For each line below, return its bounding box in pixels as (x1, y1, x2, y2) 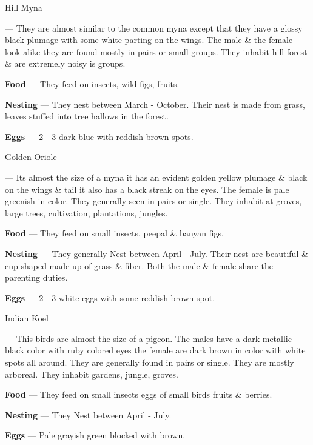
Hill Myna (5, 1, 42, 13)
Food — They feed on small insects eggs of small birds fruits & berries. (5, 388, 272, 401)
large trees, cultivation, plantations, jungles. (5, 206, 168, 219)
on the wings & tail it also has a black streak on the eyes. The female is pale (5, 182, 289, 195)
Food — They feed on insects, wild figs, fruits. (5, 77, 180, 90)
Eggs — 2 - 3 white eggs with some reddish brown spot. (5, 291, 215, 304)
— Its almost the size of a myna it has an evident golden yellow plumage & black (5, 170, 308, 183)
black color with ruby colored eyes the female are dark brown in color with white (5, 344, 306, 356)
